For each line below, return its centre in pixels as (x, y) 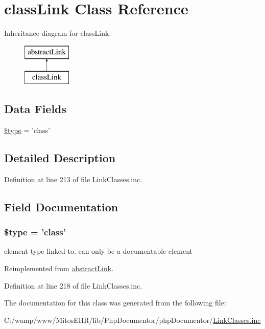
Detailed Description (60, 158)
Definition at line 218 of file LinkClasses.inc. (73, 285)
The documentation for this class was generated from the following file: (115, 303)
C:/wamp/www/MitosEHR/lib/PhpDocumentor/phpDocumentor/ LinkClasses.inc (132, 320)
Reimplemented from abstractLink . (59, 268)
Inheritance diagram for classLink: (58, 33)
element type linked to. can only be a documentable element (99, 251)
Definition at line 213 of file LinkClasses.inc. (73, 179)
